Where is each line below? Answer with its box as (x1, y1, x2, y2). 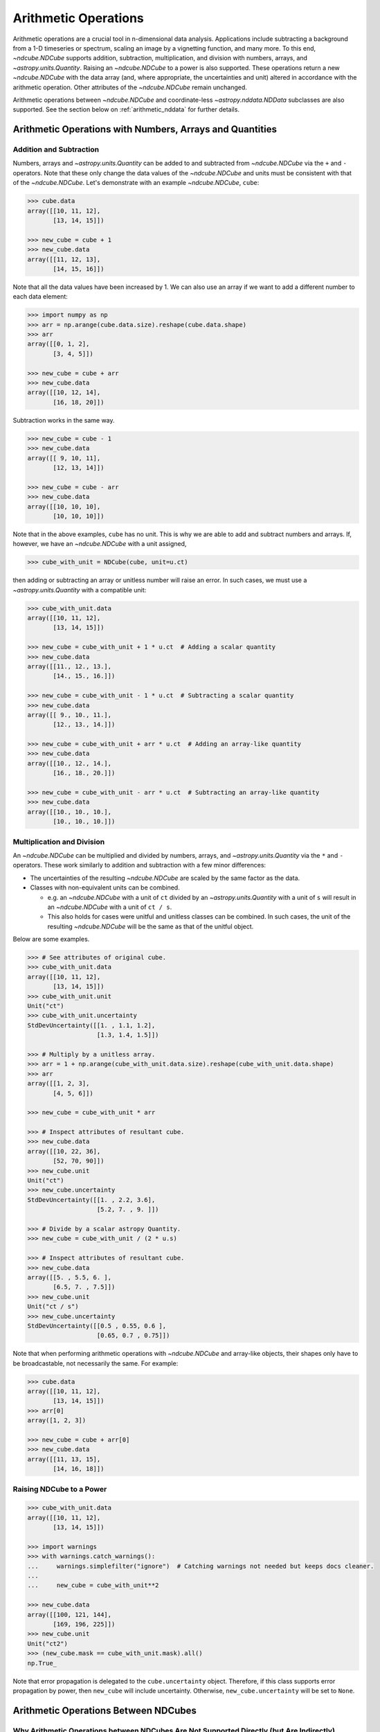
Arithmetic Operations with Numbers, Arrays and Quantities (12, 123, 277, 135)
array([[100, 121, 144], (27, 1611, 112, 1618)
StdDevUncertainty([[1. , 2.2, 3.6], (27, 1196, 156, 1203)
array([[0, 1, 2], (27, 340, 90, 348)
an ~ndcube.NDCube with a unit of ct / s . (47, 903, 172, 911)
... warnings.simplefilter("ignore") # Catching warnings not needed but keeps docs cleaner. (27, 1562, 374, 1570)
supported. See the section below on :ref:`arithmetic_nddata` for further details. (12, 105, 240, 114)
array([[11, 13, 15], (27, 1455, 101, 1463)
